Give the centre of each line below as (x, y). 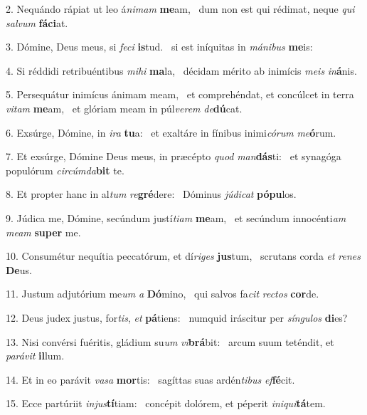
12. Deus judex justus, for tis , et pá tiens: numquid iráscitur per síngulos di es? (177, 317)
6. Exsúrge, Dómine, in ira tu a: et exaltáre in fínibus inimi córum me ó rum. (171, 132)
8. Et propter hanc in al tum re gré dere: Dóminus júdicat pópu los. (151, 194)
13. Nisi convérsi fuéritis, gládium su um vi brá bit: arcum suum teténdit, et (170, 341)
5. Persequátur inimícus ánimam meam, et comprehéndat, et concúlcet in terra (180, 94)
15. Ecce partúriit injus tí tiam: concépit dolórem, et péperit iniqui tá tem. (166, 403)
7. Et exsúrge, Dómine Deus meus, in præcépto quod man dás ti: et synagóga (174, 156)
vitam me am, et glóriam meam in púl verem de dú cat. (124, 108)
